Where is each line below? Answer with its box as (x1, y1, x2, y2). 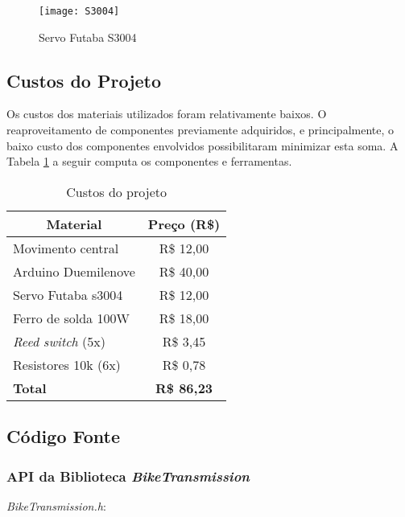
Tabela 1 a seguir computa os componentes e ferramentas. (6, 153, 292, 170)
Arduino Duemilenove (13, 261, 135, 281)
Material (46, 214, 102, 233)
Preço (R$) (147, 214, 221, 233)
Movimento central (13, 238, 119, 257)
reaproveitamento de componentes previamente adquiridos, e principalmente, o (6, 121, 395, 138)
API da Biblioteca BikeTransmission (6, 466, 250, 486)
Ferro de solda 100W (13, 308, 130, 327)
